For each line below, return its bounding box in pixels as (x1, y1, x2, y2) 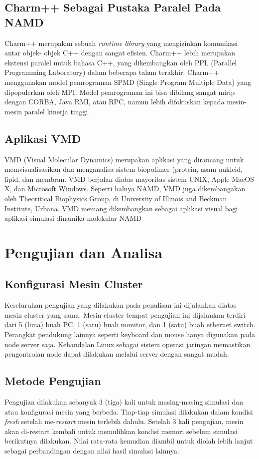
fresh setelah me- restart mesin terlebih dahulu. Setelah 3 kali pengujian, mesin (4, 416, 244, 427)
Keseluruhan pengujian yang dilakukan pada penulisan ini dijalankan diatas (4, 300, 237, 310)
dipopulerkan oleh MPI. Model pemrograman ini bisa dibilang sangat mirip (4, 86, 235, 97)
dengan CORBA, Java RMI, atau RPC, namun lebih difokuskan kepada (4, 96, 225, 107)
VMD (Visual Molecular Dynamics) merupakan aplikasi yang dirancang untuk (4, 154, 244, 164)
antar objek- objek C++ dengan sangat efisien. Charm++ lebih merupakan (4, 47, 236, 58)
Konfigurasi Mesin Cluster (4, 276, 143, 292)
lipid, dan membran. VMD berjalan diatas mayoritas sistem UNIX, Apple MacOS (4, 173, 255, 184)
